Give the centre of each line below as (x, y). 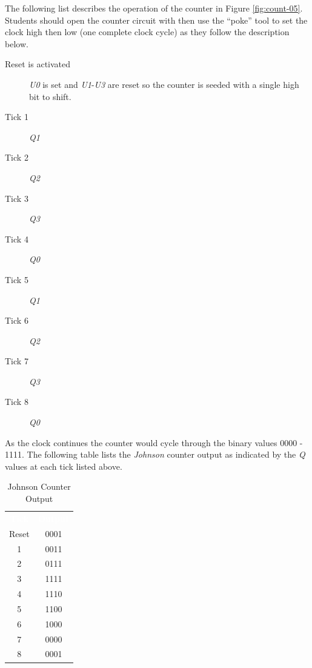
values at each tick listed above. (64, 466)
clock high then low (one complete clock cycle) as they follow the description (147, 32)
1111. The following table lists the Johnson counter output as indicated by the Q (155, 454)
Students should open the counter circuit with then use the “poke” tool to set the (156, 20)
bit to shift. (50, 96)
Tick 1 (17, 117)
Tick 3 (17, 198)
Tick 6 (17, 320)
